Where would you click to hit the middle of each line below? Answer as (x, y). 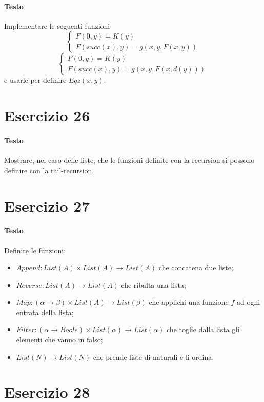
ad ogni (248, 302)
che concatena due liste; (196, 268)
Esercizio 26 (47, 115)
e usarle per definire (35, 80)
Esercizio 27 (47, 205)
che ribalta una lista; (154, 285)
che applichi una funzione (189, 302)
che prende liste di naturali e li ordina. (154, 357)
